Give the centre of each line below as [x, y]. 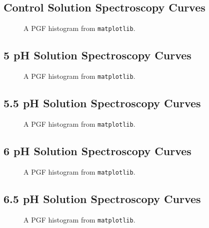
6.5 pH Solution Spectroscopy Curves [102, 198]
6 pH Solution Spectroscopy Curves [97, 150]
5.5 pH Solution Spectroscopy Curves [102, 103]
